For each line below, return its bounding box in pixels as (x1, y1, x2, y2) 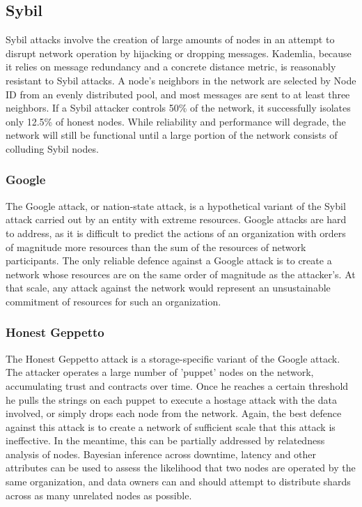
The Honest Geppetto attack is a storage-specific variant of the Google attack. (6, 351, 340, 365)
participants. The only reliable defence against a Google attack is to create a (6, 253, 332, 268)
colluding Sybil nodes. (6, 141, 99, 156)
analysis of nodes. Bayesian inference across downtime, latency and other (6, 446, 317, 461)
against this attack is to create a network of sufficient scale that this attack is (6, 419, 336, 434)
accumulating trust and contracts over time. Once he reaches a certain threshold (6, 378, 349, 393)
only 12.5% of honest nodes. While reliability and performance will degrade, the (6, 114, 346, 128)
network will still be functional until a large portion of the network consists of (6, 128, 338, 142)
